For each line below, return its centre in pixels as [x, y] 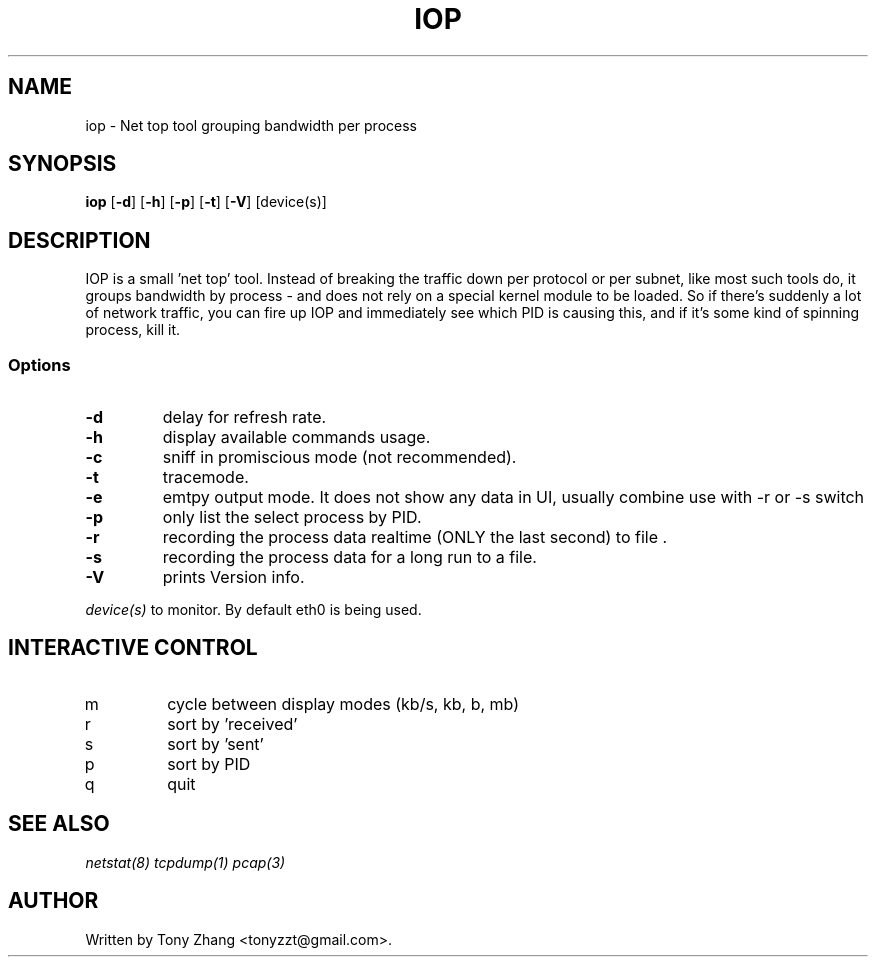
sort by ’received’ [232, 723]
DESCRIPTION [79, 240]
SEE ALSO [59, 824]
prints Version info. [233, 577]
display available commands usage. [296, 437]
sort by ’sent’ [215, 743]
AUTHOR [53, 901]
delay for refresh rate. [244, 417]
